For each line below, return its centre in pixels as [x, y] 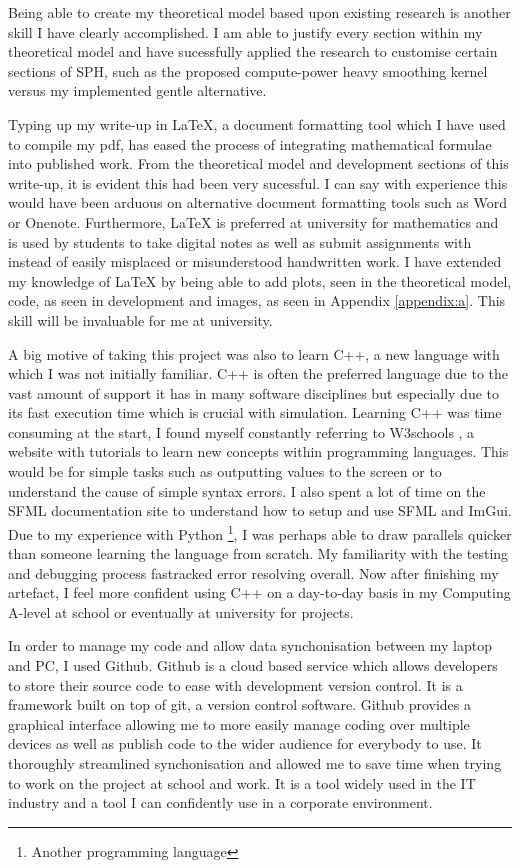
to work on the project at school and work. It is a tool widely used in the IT [242, 782]
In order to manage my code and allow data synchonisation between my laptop [250, 645]
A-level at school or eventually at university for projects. [181, 611]
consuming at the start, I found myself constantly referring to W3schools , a [241, 431]
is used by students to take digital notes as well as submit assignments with [240, 241]
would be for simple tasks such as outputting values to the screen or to [225, 471]
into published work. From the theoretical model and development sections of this [258, 163]
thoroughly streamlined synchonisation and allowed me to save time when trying [255, 763]
